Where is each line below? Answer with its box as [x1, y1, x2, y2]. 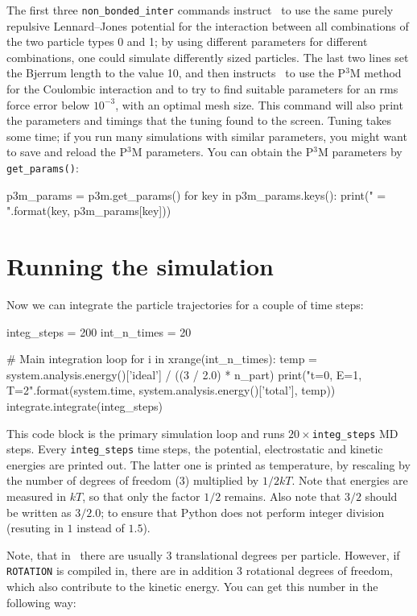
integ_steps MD [312, 424, 398, 441]
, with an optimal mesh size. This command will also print [115, 96, 403, 113]
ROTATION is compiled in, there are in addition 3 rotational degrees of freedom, [6, 562, 393, 579]
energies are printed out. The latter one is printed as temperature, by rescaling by [6, 456, 411, 473]
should [365, 488, 398, 505]
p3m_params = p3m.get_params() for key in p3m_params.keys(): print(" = [6, 186, 386, 203]
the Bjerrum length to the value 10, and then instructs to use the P [6, 64, 346, 81]
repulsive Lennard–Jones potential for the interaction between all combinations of [6, 17, 409, 34]
